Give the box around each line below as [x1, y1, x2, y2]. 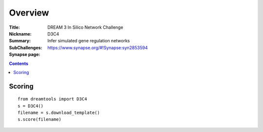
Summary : [9, 38, 31, 44]
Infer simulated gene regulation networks [47, 38, 130, 44]
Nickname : [9, 31, 32, 37]
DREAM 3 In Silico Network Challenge [47, 24, 124, 30]
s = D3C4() [18, 103, 44, 109]
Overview [9, 7, 49, 18]
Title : [9, 24, 20, 30]
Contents [9, 60, 29, 66]
